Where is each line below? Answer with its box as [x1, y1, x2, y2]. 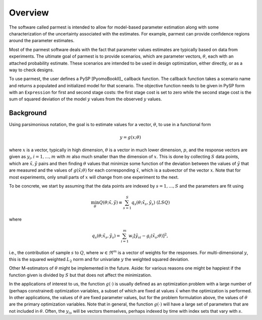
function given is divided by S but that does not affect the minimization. [9, 272, 152, 278]
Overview [9, 7, 49, 18]
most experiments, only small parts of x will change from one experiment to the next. [9, 174, 179, 180]
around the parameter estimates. [9, 38, 75, 44]
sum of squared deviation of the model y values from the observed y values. [9, 96, 162, 102]
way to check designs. [9, 67, 54, 73]
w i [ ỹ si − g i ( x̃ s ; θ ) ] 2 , [129, 232, 168, 240]
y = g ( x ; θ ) [119, 134, 141, 140]
